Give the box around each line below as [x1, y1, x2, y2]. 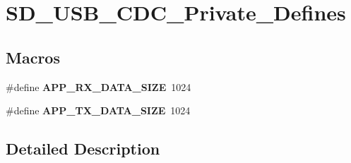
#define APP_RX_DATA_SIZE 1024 [6, 79, 191, 94]
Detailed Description [6, 138, 160, 159]
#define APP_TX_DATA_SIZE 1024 [6, 103, 191, 118]
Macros [6, 46, 60, 68]
